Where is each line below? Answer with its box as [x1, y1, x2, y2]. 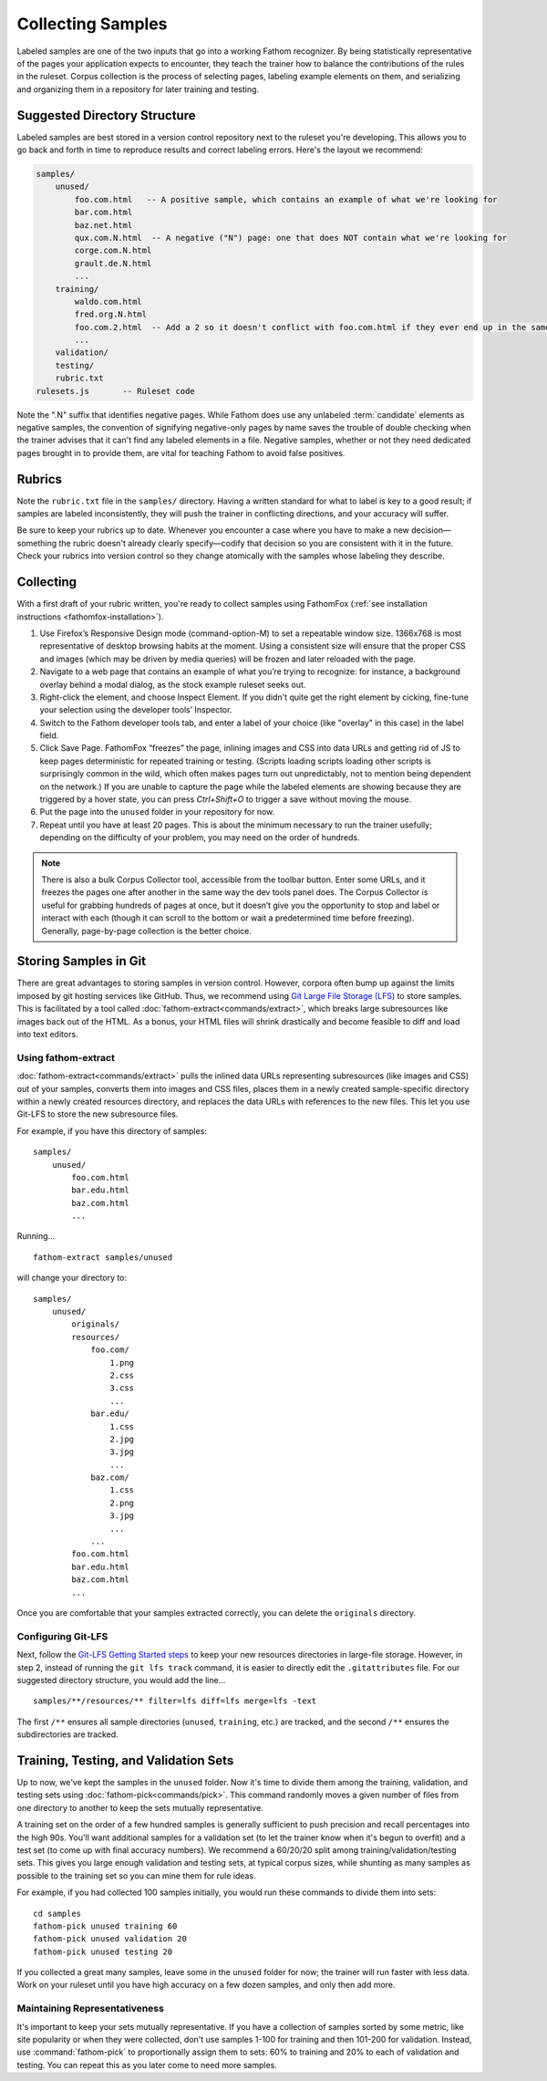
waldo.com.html [74, 297, 143, 307]
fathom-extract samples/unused [33, 1252, 173, 1263]
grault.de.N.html [74, 258, 152, 268]
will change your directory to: [16, 1273, 128, 1284]
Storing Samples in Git [16, 953, 146, 969]
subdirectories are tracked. [16, 1729, 119, 1740]
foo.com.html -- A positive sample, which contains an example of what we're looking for [74, 194, 498, 204]
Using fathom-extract [16, 1051, 116, 1064]
